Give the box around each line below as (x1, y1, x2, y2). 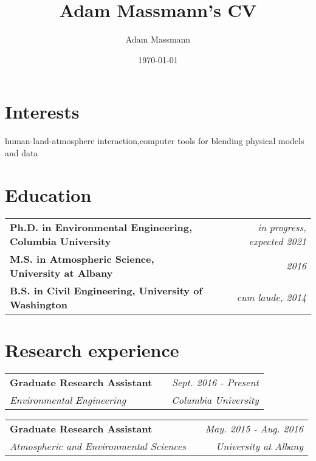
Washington (10, 297, 68, 311)
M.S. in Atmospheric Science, (10, 251, 154, 266)
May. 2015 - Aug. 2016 (205, 421, 303, 435)
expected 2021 (249, 234, 306, 248)
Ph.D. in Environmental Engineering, (10, 220, 193, 234)
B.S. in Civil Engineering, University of (10, 283, 202, 297)
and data (5, 146, 38, 159)
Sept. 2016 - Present (172, 375, 259, 389)
